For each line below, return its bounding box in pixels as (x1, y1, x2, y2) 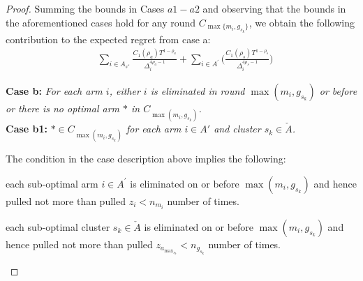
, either (109, 83, 140, 98)
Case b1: (6, 121, 48, 136)
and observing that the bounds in (202, 1, 346, 15)
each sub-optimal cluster (6, 219, 110, 234)
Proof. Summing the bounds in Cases (6, 1, 165, 15)
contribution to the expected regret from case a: (6, 31, 211, 46)
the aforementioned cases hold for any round (6, 15, 196, 29)
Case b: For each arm (6, 83, 103, 98)
